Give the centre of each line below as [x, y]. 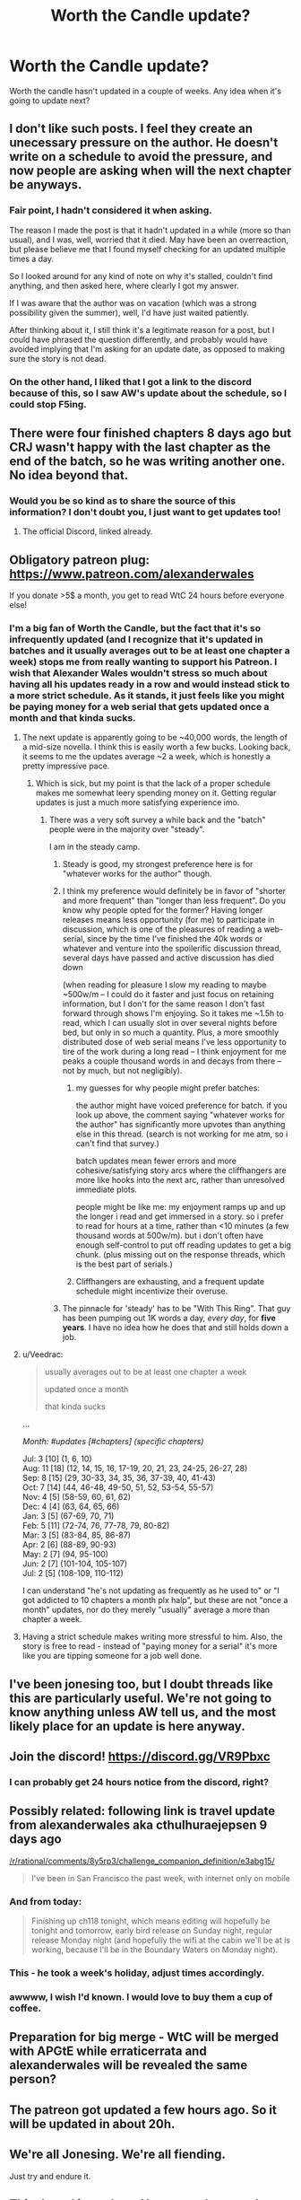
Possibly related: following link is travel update [142, 1811]
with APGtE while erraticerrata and [108, 2051]
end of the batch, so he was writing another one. [147, 461]
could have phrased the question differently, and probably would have [138, 339]
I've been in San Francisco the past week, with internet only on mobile [161, 1878]
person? [33, 2079]
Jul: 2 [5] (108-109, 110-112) [73, 1573]
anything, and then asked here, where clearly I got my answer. [124, 285]
